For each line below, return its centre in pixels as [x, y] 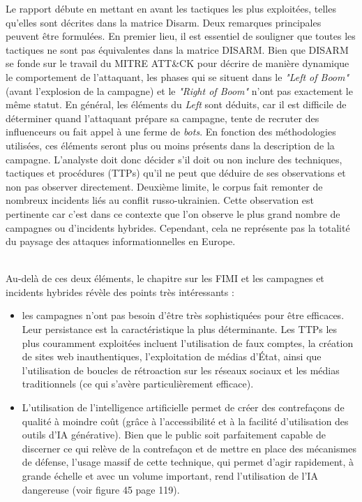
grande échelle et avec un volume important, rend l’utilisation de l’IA [170, 475]
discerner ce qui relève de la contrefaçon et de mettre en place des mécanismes [189, 448]
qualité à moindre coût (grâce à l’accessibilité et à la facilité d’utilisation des [185, 421]
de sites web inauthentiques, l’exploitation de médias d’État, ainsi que [172, 356]
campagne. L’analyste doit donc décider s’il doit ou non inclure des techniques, [174, 159]
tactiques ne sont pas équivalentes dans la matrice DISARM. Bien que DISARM [177, 49]
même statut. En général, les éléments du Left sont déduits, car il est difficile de [176, 104]
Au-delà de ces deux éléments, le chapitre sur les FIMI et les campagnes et [165, 278]
